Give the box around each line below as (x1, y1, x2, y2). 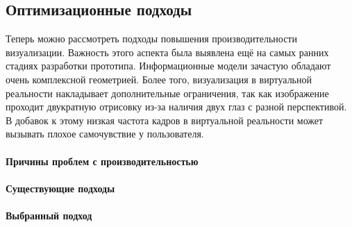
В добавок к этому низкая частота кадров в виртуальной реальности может (6, 112, 324, 127)
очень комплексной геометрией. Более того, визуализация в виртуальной (6, 72, 312, 86)
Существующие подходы (6, 180, 115, 195)
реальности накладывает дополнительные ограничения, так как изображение (6, 85, 329, 100)
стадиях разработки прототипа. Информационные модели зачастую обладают (6, 58, 331, 73)
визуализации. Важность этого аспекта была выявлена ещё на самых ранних (6, 44, 329, 59)
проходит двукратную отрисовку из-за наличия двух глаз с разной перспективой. (6, 99, 347, 114)
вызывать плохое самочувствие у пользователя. (6, 126, 204, 141)
